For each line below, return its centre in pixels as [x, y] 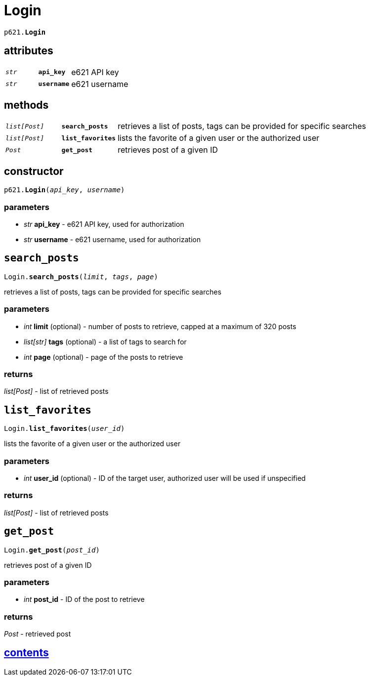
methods [26, 105]
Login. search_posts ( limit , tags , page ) [81, 276]
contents [26, 653]
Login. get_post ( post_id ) [52, 550]
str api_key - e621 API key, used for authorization [104, 224]
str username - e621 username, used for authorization [112, 240]
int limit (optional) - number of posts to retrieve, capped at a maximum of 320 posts [160, 326]
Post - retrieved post [38, 634]
